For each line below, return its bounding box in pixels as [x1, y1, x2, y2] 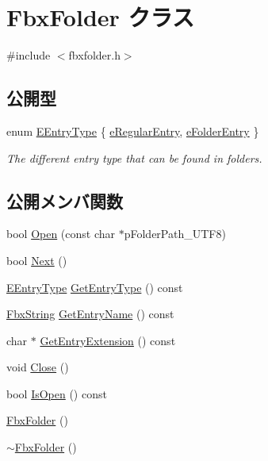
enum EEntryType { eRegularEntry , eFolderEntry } [6, 122, 259, 139]
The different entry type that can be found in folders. [6, 149, 262, 166]
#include [6, 47, 51, 63]
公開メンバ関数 [6, 188, 123, 213]
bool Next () [6, 252, 67, 268]
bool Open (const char [6, 225, 116, 242]
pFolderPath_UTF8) [124, 225, 226, 242]
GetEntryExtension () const [40, 332, 176, 348]
